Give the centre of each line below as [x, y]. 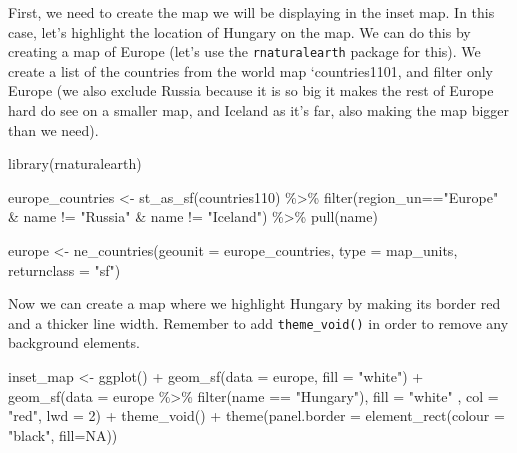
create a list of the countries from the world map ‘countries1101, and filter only [251, 70]
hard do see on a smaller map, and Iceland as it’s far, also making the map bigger [259, 110]
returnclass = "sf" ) [64, 269]
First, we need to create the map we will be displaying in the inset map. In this [251, 12]
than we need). [53, 129]
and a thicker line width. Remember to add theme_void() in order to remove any [258, 322]
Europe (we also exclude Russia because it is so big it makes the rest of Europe [251, 90]
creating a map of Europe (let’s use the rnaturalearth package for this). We [244, 51]
